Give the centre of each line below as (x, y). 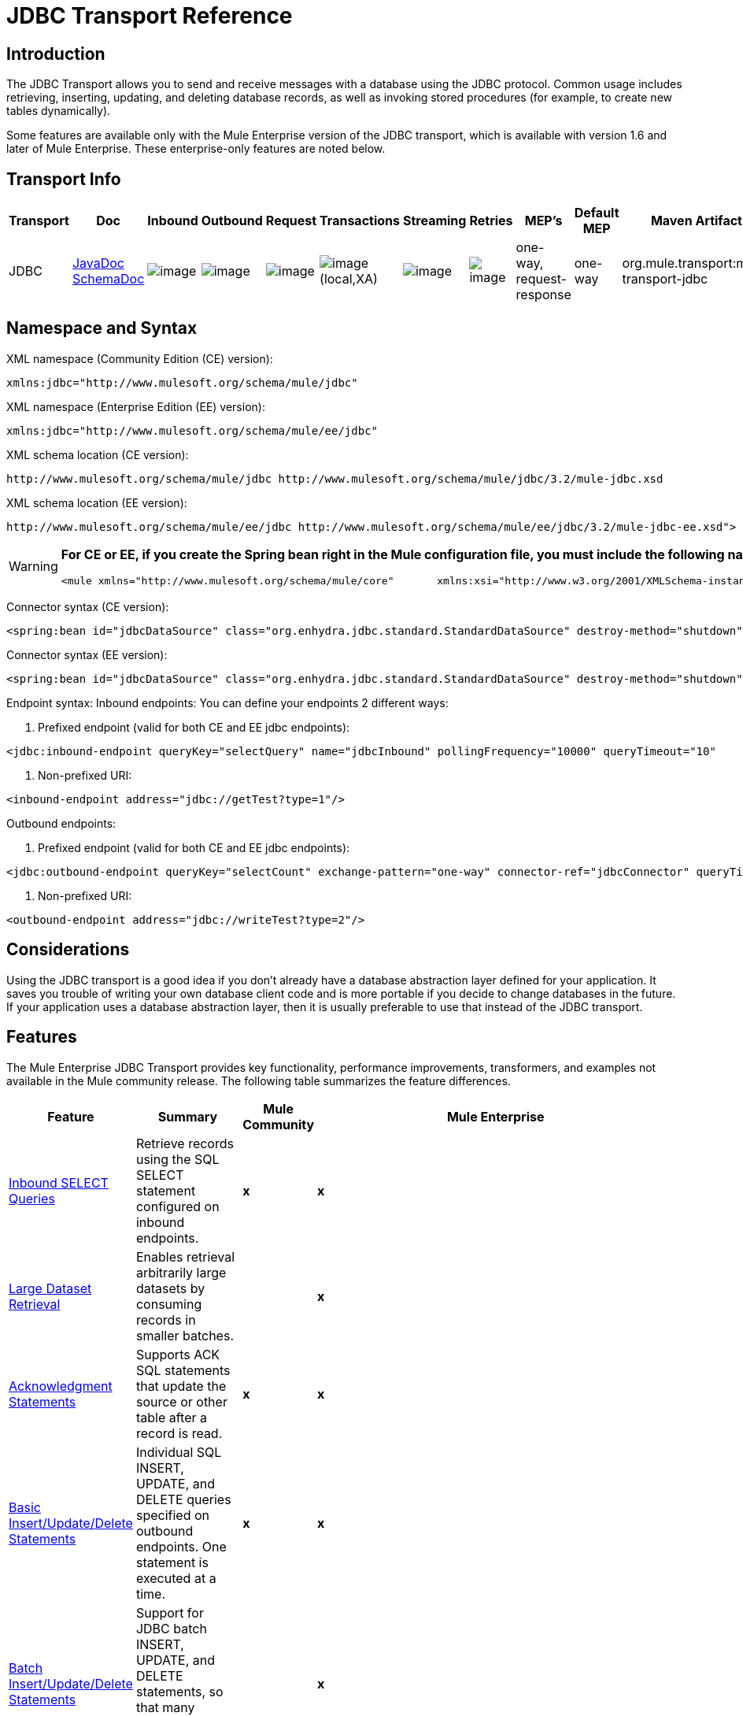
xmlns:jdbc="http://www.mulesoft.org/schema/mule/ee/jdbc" (192, 430)
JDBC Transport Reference (150, 16)
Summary (188, 1116)
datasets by (170, 1288)
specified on (172, 1515)
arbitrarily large (181, 1272)
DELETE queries (183, 1499)
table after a (172, 1417)
